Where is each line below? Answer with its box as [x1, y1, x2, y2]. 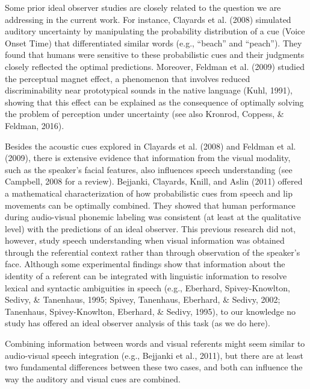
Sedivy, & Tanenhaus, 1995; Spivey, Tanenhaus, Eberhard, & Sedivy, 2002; [5, 293, 281, 306]
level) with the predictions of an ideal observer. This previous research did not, [5, 222, 296, 235]
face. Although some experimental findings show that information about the [5, 258, 285, 270]
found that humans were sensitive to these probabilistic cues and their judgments [5, 48, 305, 61]
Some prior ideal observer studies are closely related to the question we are [5, 1, 281, 13]
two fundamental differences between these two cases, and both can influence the [5, 361, 303, 373]
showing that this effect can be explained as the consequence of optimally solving [5, 95, 304, 108]
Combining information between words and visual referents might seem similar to [5, 337, 305, 350]
